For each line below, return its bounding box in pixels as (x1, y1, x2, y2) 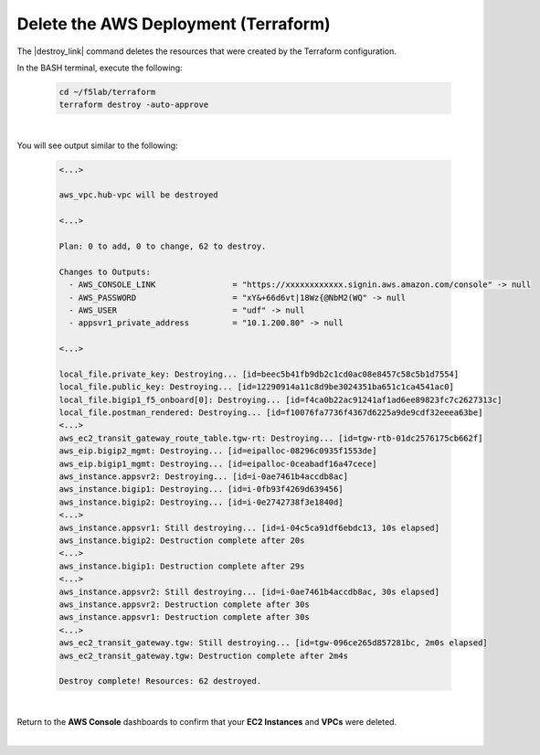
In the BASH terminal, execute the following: (16, 62, 183, 73)
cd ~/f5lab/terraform (58, 87, 156, 97)
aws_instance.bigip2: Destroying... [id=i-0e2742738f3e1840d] (58, 496, 344, 507)
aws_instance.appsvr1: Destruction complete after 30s (58, 612, 310, 622)
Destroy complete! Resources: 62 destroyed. (58, 676, 262, 686)
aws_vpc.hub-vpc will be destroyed (58, 190, 218, 200)
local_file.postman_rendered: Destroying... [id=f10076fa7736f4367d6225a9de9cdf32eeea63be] (58, 408, 483, 418)
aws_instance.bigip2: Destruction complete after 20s (58, 536, 305, 546)
